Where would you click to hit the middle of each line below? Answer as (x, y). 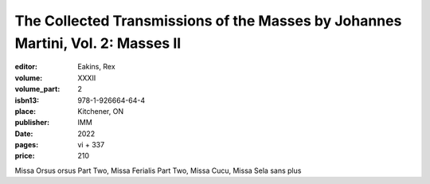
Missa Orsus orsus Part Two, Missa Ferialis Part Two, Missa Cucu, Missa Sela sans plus (158, 170)
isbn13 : (27, 100)
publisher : (32, 123)
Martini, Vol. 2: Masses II (98, 43)
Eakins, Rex (96, 67)
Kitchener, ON (100, 111)
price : (25, 156)
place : (25, 111)
